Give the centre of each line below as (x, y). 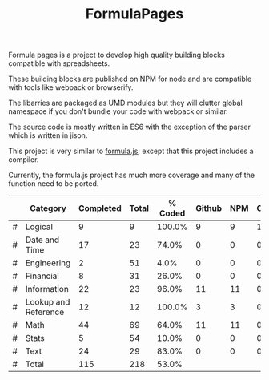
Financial (42, 276)
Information (47, 289)
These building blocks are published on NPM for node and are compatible (130, 79)
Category (48, 208)
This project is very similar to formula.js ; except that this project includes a (131, 151)
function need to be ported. (54, 184)
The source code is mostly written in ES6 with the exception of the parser (129, 127)
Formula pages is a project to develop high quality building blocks (117, 55)
